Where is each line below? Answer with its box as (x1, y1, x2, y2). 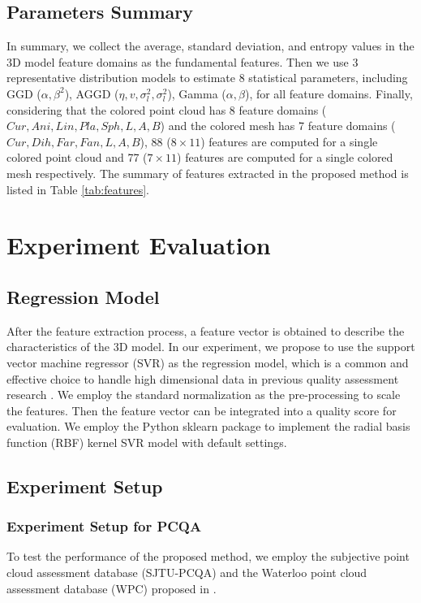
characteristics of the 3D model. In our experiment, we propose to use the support (6, 338, 415, 355)
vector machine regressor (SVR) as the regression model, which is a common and (6, 354, 409, 371)
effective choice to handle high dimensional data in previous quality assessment (6, 370, 399, 387)
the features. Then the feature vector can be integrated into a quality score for (6, 401, 397, 419)
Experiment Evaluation (6, 228, 271, 262)
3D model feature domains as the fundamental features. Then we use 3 (6, 53, 359, 70)
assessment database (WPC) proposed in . (6, 579, 217, 596)
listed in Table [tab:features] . (6, 180, 150, 197)
